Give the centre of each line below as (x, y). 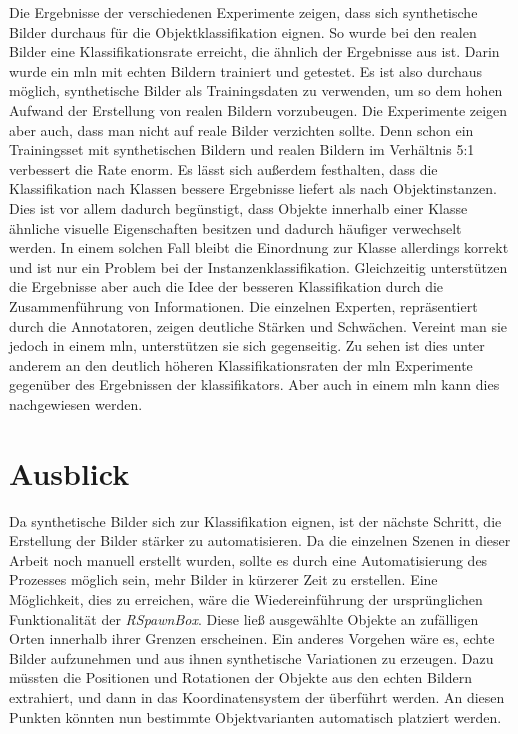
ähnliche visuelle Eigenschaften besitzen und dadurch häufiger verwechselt (235, 227)
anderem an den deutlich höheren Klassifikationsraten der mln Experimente (241, 364)
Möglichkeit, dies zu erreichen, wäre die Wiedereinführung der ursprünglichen (246, 598)
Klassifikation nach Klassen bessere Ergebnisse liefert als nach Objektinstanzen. (253, 188)
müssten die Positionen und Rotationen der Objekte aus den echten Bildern (240, 677)
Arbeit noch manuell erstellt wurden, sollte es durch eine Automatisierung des (248, 559)
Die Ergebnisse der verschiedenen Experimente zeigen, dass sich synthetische (243, 12)
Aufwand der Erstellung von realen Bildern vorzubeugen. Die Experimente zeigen (258, 109)
